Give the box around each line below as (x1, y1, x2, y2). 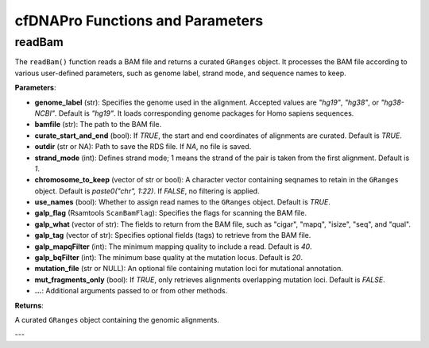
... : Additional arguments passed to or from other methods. (34, 286, 228, 296)
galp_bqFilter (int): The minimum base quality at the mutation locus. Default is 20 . (34, 253, 303, 262)
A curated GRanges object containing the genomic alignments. (14, 315, 220, 324)
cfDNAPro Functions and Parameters (14, 12, 264, 29)
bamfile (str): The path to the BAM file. (34, 120, 162, 129)
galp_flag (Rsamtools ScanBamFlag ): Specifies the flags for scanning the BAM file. (34, 208, 307, 218)
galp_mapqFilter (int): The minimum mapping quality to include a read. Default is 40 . (34, 242, 313, 251)
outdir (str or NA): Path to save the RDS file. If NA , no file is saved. (34, 142, 252, 151)
